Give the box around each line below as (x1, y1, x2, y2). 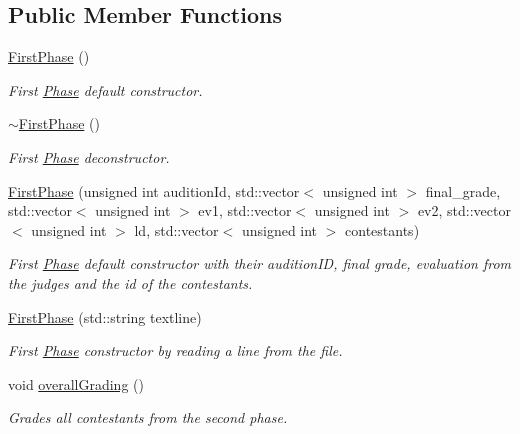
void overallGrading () (8, 373, 144, 394)
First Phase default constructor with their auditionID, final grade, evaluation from (8, 253, 512, 274)
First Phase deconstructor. (8, 146, 170, 167)
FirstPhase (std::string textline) (8, 306, 202, 327)
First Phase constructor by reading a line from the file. (8, 340, 343, 361)
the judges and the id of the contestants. (8, 272, 253, 293)
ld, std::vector (134, 219, 219, 240)
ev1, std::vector (198, 200, 292, 221)
